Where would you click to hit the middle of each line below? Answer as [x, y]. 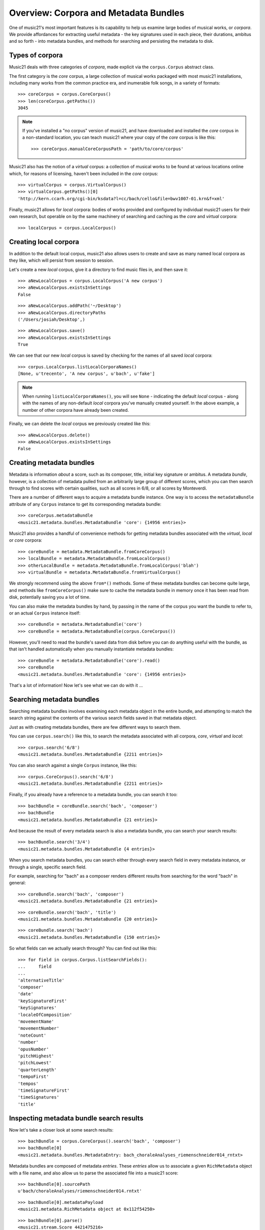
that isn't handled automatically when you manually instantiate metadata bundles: [91, 649]
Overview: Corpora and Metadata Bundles [97, 13]
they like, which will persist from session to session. [61, 260]
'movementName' [36, 1022]
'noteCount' [32, 1035]
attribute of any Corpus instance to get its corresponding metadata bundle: [85, 504]
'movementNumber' [39, 1029]
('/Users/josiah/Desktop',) [52, 319]
